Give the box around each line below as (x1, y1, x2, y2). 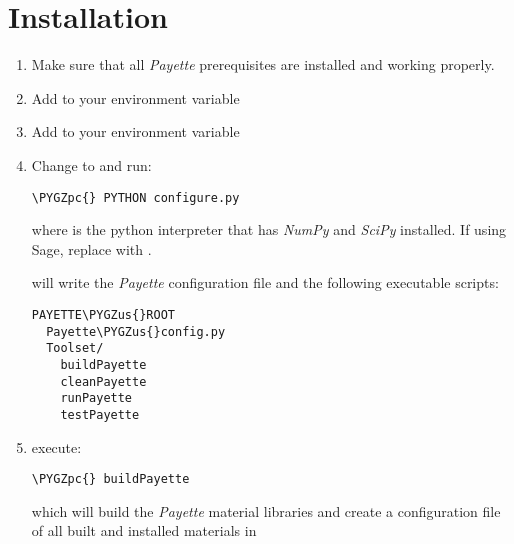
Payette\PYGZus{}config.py (46, 324, 226, 339)
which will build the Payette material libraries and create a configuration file (31, 500, 501, 521)
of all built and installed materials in (31, 520, 257, 541)
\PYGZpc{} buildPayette (31, 472, 190, 487)
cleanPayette (60, 374, 147, 389)
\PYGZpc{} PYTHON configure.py (31, 190, 240, 205)
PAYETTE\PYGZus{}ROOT (31, 307, 175, 322)
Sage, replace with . (31, 238, 152, 259)
